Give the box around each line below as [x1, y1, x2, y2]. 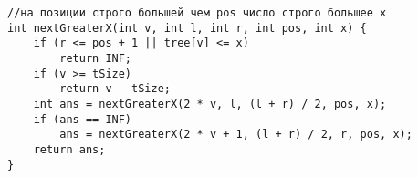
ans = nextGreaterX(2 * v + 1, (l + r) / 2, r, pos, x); [59, 128, 413, 141]
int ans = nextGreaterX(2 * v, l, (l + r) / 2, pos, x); [33, 97, 387, 110]
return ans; [33, 142, 106, 156]
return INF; [59, 51, 132, 65]
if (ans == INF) [33, 112, 132, 126]
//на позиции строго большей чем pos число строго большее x [7, 6, 387, 19]
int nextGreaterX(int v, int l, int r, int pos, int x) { [7, 21, 367, 35]
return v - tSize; [59, 82, 171, 96]
